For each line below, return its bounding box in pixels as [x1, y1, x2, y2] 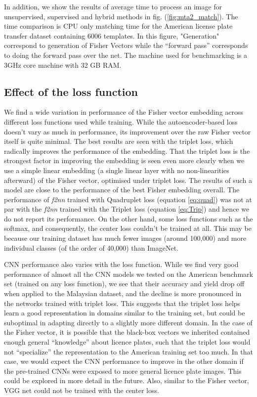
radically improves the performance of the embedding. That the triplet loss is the [4, 145, 250, 156]
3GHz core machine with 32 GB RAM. [4, 59, 122, 70]
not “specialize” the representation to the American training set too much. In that [4, 346, 253, 356]
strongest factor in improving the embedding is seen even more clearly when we [4, 155, 245, 166]
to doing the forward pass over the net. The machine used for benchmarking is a [4, 49, 248, 60]
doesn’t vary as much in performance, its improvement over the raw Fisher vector [4, 126, 251, 136]
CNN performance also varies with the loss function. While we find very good [4, 259, 239, 269]
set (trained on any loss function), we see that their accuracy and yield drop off [4, 278, 245, 289]
